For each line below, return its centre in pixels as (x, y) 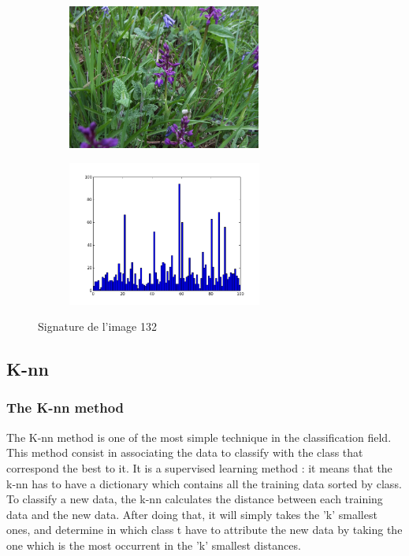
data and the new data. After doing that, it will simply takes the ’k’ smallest (192, 514)
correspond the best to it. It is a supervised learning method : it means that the (199, 467)
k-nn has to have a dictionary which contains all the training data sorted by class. (204, 483)
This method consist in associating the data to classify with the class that (185, 452)
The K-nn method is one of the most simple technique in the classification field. (199, 437)
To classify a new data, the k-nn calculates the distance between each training (195, 499)
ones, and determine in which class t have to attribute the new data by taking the (204, 530)
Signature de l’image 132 (97, 326)
